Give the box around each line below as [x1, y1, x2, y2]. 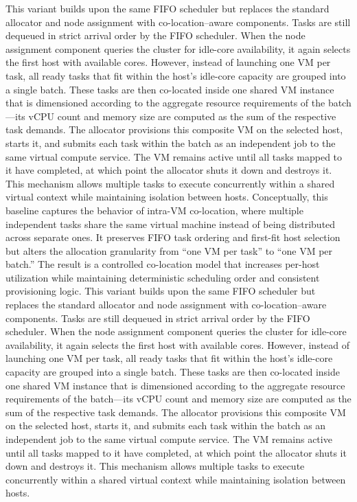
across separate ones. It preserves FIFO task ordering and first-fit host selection [5, 230, 341, 244]
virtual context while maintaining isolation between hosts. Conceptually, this [5, 190, 328, 204]
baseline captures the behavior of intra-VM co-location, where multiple [5, 203, 303, 217]
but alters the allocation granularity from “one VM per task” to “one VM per [5, 243, 333, 258]
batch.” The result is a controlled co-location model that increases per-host [5, 257, 320, 271]
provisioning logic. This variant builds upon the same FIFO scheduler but [5, 284, 316, 298]
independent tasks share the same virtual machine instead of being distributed [5, 216, 336, 231]
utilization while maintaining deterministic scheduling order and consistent [5, 270, 320, 284]
